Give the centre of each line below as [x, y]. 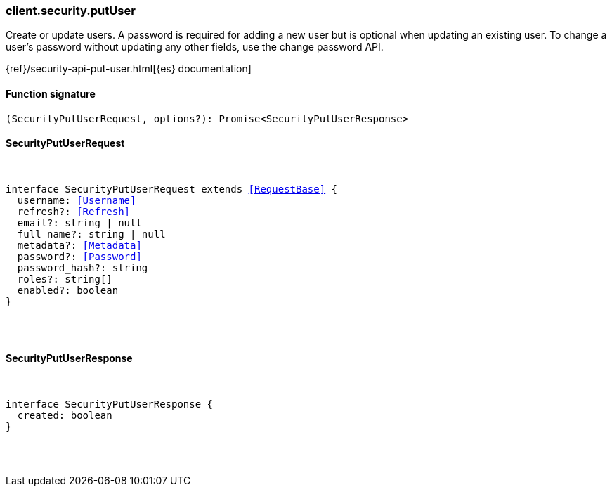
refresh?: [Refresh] [74, 211]
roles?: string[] [65, 279]
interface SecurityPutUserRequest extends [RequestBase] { [172, 189]
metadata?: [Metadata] [79, 245]
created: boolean [65, 416]
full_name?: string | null [91, 234]
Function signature [51, 93]
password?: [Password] [79, 256]
